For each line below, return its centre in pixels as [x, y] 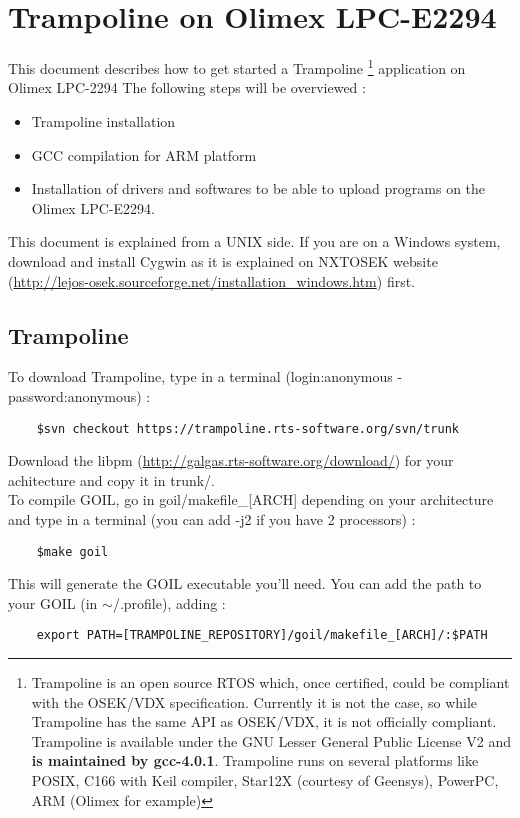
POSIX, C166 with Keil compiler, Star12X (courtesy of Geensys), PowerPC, [265, 780]
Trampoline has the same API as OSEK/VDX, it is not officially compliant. [264, 721]
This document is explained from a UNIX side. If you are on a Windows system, [254, 241]
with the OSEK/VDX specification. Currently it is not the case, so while [254, 701]
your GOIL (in [53, 602]
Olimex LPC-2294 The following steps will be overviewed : [187, 87]
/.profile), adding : [169, 602]
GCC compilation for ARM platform [144, 154]
